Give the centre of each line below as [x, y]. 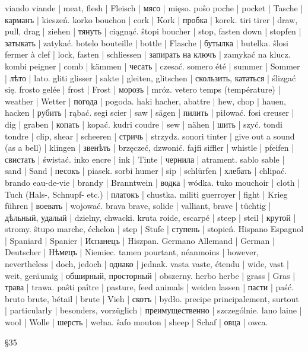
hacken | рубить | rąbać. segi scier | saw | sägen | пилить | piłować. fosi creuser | [150, 112]
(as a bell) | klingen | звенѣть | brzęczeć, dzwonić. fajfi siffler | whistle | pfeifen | [150, 148]
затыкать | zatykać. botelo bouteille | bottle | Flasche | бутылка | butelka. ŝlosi [147, 42]
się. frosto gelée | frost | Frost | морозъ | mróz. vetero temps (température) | [143, 89]
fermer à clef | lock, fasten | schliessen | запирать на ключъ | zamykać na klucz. [148, 54]
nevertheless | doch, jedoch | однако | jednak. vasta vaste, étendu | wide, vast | [147, 264]
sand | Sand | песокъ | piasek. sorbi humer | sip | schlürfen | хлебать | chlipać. [146, 171]
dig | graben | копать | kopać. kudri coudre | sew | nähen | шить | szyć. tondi [144, 124]
